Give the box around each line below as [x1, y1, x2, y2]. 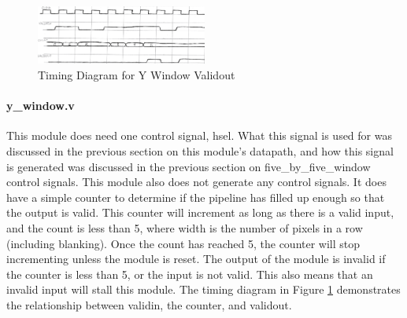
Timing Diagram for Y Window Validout [38, 66, 235, 82]
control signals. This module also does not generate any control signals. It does [6, 174, 387, 190]
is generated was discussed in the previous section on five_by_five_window [6, 158, 371, 174]
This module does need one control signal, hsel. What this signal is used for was [6, 127, 392, 144]
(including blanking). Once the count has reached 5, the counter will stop [6, 235, 361, 251]
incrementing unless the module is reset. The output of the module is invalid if [6, 250, 386, 267]
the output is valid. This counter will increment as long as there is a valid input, [6, 204, 394, 221]
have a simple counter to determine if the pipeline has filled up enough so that [6, 188, 385, 205]
